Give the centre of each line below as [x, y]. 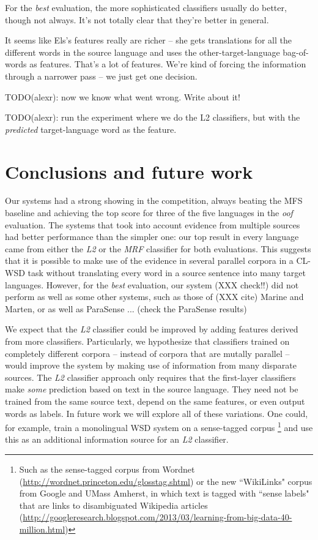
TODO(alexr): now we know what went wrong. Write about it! [123, 96]
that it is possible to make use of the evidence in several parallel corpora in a [149, 261]
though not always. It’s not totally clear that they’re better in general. [137, 19]
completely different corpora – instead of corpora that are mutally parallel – [147, 353]
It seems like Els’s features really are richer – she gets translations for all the [148, 40]
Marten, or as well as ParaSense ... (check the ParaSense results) [126, 308]
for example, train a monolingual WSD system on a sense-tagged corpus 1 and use [159, 426]
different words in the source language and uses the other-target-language [142, 52]
